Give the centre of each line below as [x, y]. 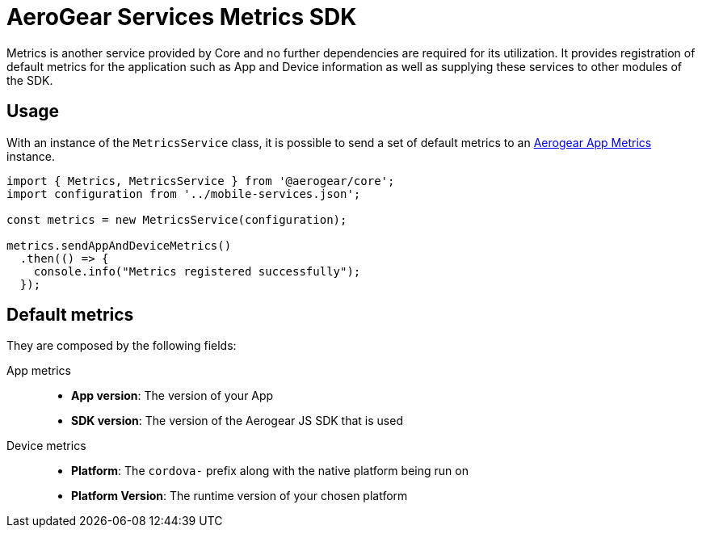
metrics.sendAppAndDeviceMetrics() [119, 245]
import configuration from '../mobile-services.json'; [184, 193]
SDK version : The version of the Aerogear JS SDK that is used [237, 421]
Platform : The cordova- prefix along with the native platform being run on [270, 471]
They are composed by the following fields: [122, 346]
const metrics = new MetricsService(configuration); [177, 219]
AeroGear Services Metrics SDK [182, 17]
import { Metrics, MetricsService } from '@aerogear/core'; [201, 181]
